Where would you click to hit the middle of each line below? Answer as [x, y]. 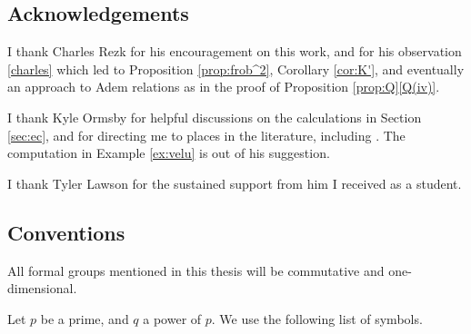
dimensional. [42, 288]
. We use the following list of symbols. [317, 318]
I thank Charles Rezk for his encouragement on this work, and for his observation [235, 51]
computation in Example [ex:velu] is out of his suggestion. [169, 153]
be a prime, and [85, 318]
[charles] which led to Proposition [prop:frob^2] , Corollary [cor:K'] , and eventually [236, 69]
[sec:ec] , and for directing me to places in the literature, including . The [206, 135]
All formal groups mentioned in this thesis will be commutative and [196, 270]
